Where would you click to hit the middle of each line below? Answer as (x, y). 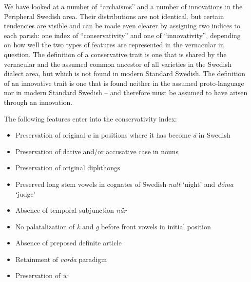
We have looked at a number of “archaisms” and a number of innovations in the (123, 6)
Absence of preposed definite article (68, 243)
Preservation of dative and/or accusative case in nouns (97, 151)
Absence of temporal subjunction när (71, 210)
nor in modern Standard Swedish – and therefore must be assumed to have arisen (126, 92)
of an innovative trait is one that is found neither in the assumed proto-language (124, 83)
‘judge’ (25, 193)
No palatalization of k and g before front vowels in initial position (113, 226)
